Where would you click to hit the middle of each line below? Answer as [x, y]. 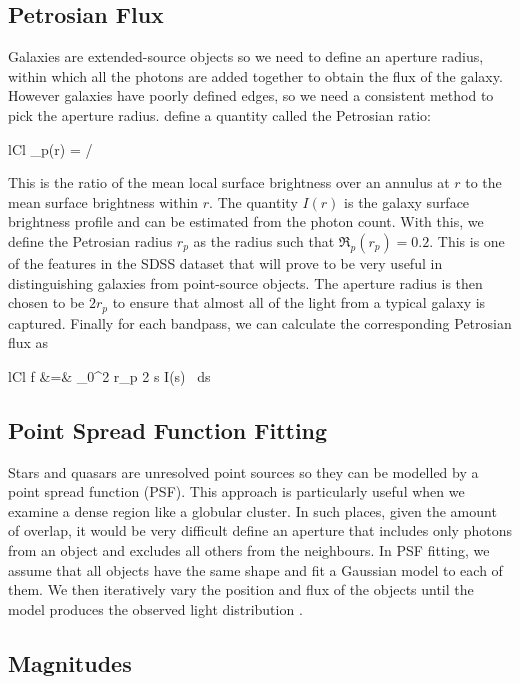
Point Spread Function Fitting [168, 429]
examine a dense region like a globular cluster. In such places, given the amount [252, 510]
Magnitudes [70, 662]
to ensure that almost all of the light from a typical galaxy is [299, 302]
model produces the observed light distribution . [155, 608]
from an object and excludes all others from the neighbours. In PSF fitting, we [249, 549]
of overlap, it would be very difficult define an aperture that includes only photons [260, 530]
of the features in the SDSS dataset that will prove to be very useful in [225, 262]
